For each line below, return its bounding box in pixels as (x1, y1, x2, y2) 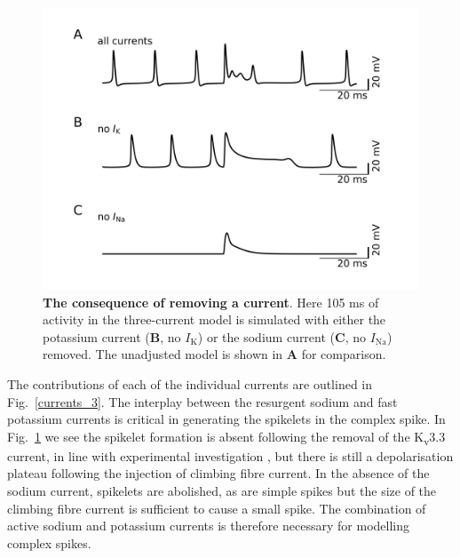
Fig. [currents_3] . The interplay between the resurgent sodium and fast (7, 392, 398, 411)
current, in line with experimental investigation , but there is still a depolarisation (7, 446, 454, 465)
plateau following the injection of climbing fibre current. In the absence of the (7, 464, 430, 482)
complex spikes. (7, 533, 91, 552)
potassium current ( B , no (43, 327, 181, 346)
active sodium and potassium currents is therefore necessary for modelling (7, 516, 410, 535)
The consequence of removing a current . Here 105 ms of (43, 292, 379, 311)
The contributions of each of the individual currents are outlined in (7, 374, 373, 393)
